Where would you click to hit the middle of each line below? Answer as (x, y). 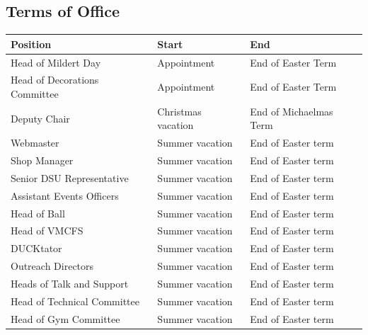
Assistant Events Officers (65, 195)
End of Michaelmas (292, 111)
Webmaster (35, 143)
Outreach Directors (52, 266)
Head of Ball (38, 213)
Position (31, 44)
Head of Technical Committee (75, 301)
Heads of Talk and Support (70, 284)
